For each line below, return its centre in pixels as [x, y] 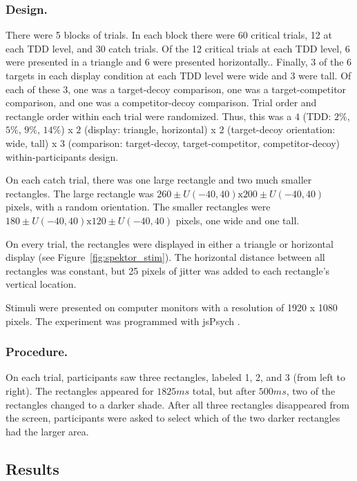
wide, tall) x [31, 143]
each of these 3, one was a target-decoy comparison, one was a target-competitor [176, 89]
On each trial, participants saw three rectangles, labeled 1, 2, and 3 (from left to [175, 377]
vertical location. [41, 284]
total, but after [224, 390]
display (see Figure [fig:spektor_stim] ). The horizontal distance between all [165, 257]
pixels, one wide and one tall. [238, 220]
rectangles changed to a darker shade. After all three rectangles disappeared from [177, 404]
